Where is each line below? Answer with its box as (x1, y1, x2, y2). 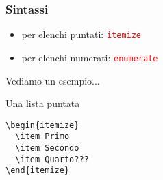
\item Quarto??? (15, 154, 89, 164)
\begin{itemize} (5, 120, 79, 130)
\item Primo (15, 132, 70, 142)
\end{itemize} (5, 166, 70, 176)
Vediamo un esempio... (5, 73, 100, 87)
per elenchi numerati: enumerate (21, 50, 158, 64)
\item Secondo (15, 143, 79, 153)
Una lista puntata (5, 96, 80, 110)
